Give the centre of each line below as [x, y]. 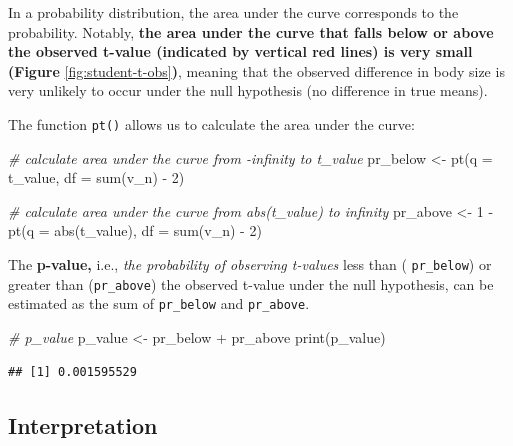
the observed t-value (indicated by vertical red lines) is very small [240, 51]
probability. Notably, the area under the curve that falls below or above [251, 31]
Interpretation [83, 424]
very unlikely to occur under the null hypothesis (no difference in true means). [248, 90]
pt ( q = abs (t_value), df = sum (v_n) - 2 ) [135, 230]
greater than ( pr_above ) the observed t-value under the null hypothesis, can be [251, 283]
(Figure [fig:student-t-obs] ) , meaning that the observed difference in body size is [256, 70]
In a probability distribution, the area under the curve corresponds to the [233, 12]
